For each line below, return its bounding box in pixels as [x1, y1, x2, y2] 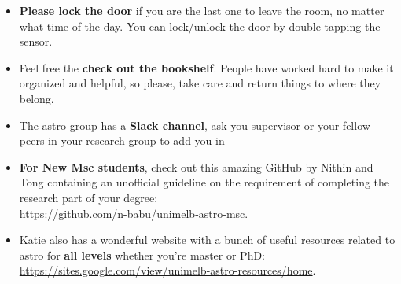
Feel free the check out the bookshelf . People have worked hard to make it [19, 59, 394, 76]
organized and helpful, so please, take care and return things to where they [19, 75, 381, 91]
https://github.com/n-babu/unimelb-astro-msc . [19, 205, 248, 221]
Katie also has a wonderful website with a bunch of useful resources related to [19, 231, 395, 248]
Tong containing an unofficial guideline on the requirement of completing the [19, 174, 390, 190]
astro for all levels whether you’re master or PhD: [19, 246, 266, 263]
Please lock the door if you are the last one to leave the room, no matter [19, 2, 384, 18]
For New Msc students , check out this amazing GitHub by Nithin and [19, 158, 373, 175]
